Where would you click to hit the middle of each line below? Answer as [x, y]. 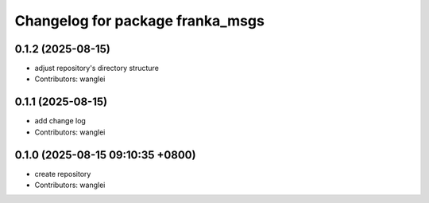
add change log [60, 121]
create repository [63, 174]
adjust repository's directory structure [97, 68]
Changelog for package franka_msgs [140, 21]
